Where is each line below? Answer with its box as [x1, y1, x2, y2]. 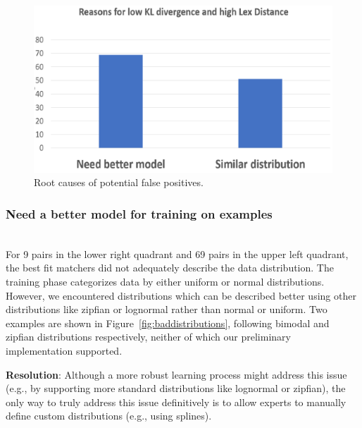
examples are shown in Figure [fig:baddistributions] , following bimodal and [6, 315, 330, 330]
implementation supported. [6, 343, 123, 357]
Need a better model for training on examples [6, 204, 273, 222]
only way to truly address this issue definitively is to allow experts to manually [6, 394, 347, 409]
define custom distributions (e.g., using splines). [6, 408, 212, 423]
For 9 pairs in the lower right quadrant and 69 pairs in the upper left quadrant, [6, 246, 349, 261]
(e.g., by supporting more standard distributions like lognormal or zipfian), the [6, 381, 346, 396]
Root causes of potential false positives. [34, 175, 204, 190]
